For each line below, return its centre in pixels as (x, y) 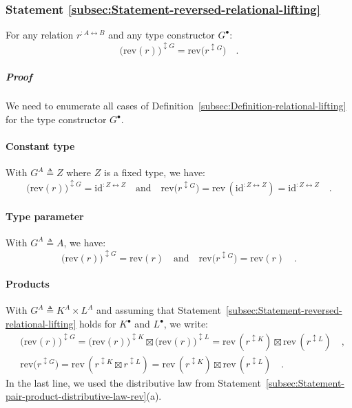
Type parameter (45, 216)
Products (28, 284)
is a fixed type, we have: (154, 172)
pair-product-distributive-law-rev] (76, 396)
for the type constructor (56, 119)
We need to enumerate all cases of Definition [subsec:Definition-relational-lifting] (176, 106)
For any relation (40, 35)
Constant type (40, 146)
